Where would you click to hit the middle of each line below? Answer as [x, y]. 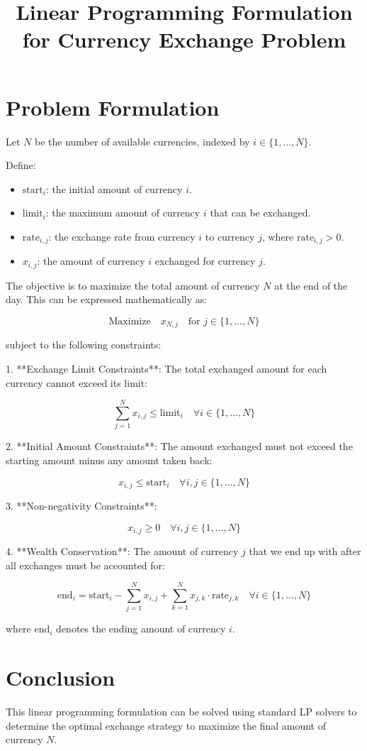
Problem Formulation [113, 107]
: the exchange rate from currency [122, 236]
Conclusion [61, 678]
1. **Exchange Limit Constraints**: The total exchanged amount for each [166, 369]
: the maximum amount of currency [123, 213]
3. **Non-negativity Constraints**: [81, 505]
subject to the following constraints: [84, 345]
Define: [21, 165]
